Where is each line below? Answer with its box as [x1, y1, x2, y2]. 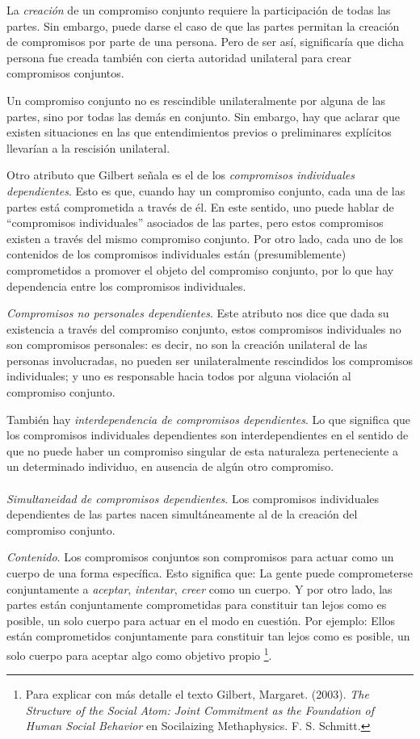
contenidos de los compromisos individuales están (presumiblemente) [6, 246, 346, 262]
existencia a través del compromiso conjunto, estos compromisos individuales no [6, 320, 401, 337]
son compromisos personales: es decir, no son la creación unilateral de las [6, 336, 367, 353]
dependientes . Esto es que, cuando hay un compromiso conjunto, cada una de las [6, 182, 405, 199]
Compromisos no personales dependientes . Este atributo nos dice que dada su [6, 304, 389, 321]
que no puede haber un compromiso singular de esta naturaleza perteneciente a [6, 442, 398, 459]
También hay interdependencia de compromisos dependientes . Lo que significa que [6, 410, 411, 427]
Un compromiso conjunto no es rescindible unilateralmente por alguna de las [6, 91, 386, 108]
